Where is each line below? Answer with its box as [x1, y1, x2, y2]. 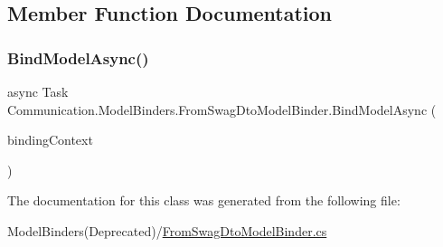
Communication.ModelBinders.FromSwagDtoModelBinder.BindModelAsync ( [7, 100, 437, 119]
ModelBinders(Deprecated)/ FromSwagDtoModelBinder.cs [7, 221, 327, 240]
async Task [7, 82, 69, 100]
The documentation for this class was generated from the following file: [7, 191, 401, 210]
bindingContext [7, 130, 93, 149]
